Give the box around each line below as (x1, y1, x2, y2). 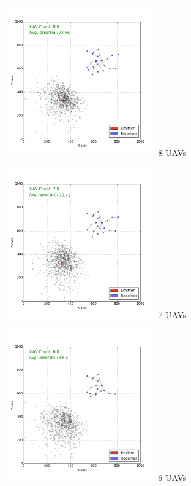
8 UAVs (158, 146, 187, 159)
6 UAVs (158, 471, 187, 484)
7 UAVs (158, 308, 187, 321)
